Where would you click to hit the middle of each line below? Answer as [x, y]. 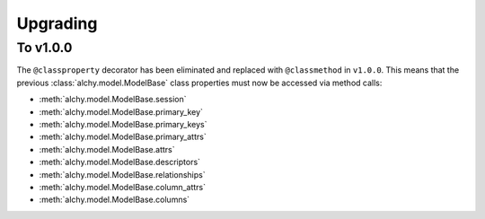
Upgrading [57, 23]
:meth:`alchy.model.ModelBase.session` [113, 100]
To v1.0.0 [44, 48]
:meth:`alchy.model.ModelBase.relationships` [122, 174]
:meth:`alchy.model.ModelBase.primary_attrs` [123, 137]
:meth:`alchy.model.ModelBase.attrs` [107, 149]
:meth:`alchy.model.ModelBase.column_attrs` [123, 187]
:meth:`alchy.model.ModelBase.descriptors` [120, 162]
